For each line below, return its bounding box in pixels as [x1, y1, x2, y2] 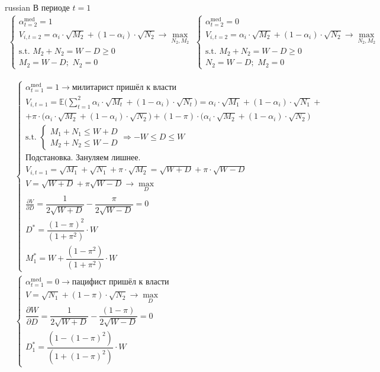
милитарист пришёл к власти [72, 83, 177, 92]
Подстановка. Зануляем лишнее [25, 153, 139, 162]
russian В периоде [5, 1, 70, 13]
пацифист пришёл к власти [72, 278, 169, 287]
